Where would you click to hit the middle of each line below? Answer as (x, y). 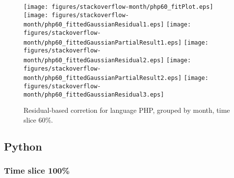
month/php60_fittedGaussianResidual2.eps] (94, 60)
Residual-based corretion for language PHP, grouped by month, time (127, 110)
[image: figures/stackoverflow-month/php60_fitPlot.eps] (118, 7)
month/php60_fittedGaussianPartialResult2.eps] (103, 78)
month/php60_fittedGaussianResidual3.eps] (94, 94)
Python (23, 146)
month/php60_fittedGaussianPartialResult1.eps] (103, 42)
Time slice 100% (37, 170)
